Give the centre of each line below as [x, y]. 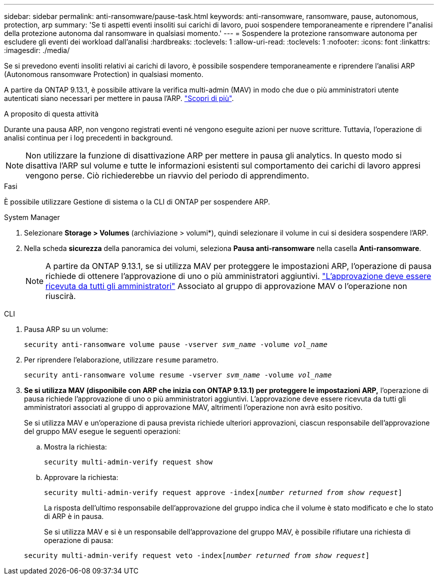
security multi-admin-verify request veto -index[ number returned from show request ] [197, 555]
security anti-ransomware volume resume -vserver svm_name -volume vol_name [178, 375]
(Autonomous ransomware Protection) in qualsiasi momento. [104, 74]
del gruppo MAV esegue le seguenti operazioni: [102, 431]
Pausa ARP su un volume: [66, 329]
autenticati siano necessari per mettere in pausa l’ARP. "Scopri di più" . [119, 98]
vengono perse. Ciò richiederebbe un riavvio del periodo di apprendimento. [167, 175]
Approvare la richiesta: [81, 477]
